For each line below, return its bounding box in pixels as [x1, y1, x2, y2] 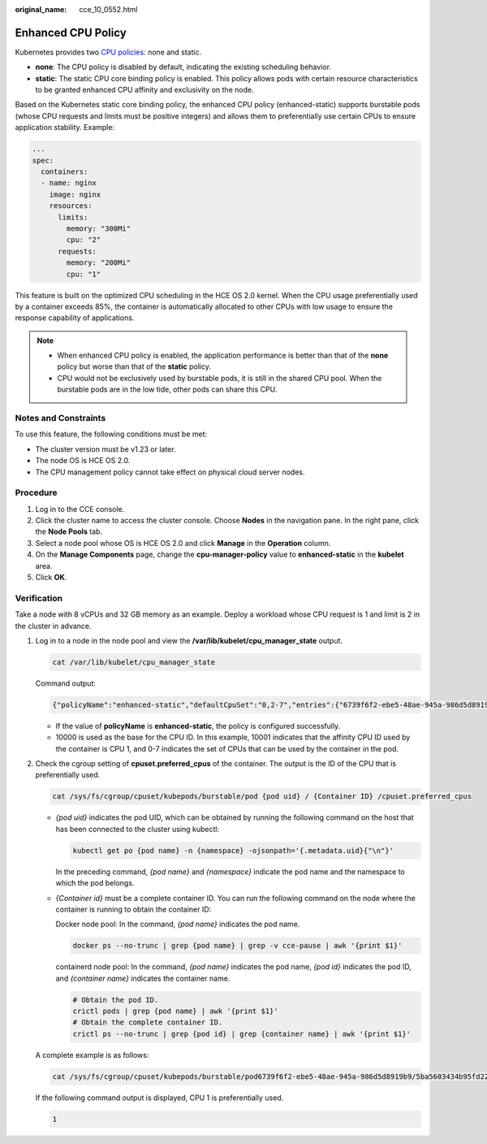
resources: [49, 201, 93, 210]
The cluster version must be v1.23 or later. [35, 444, 176, 454]
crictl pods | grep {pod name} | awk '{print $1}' [72, 1007, 279, 1016]
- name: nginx [41, 179, 97, 188]
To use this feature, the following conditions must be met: [15, 429, 208, 439]
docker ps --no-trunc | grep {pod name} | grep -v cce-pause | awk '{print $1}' [72, 941, 403, 951]
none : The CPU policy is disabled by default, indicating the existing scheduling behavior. [35, 62, 332, 72]
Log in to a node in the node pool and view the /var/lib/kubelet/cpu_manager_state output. [35, 635, 343, 645]
